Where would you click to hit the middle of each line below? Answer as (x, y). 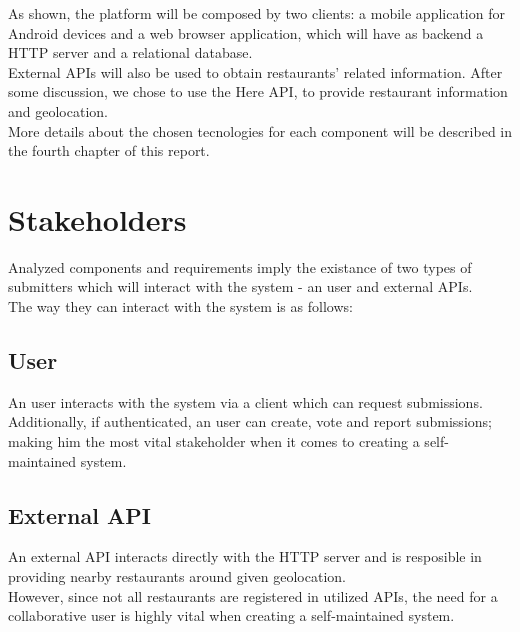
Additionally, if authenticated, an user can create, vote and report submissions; (250, 421)
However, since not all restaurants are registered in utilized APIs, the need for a (253, 595)
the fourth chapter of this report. (109, 150)
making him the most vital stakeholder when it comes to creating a (214, 441)
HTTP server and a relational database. (130, 52)
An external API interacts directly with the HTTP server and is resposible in (245, 556)
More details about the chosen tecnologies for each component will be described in (260, 130)
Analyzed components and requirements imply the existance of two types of (240, 266)
